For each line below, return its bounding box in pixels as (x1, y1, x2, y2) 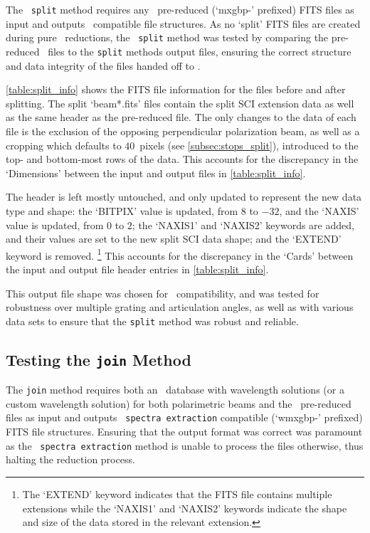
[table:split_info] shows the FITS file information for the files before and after (6, 82, 346, 97)
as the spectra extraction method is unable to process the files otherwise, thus (6, 438, 364, 453)
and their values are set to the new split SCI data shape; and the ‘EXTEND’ (6, 231, 342, 246)
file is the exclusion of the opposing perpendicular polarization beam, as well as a (6, 123, 360, 138)
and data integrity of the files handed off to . (6, 58, 201, 73)
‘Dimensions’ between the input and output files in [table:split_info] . (6, 165, 306, 180)
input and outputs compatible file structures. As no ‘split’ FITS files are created (6, 16, 361, 31)
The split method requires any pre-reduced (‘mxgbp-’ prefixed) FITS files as (6, 2, 354, 16)
